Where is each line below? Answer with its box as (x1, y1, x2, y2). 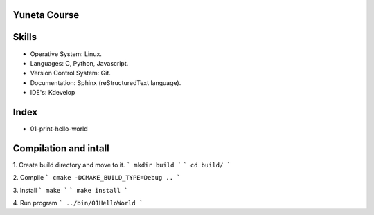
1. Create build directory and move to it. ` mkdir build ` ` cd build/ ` (12, 160, 231, 169)
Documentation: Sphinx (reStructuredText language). (30, 78, 181, 86)
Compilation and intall (12, 142, 110, 154)
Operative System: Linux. (30, 49, 102, 58)
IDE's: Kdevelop (30, 88, 75, 97)
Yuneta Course (12, 9, 80, 21)
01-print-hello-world (30, 124, 88, 133)
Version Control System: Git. (30, 69, 111, 77)
